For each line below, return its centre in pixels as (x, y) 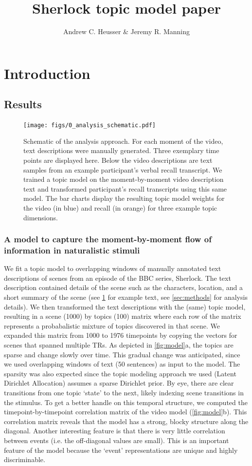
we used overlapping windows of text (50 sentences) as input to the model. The (122, 364)
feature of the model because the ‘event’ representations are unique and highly (121, 450)
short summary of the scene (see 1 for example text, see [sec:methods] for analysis (126, 297)
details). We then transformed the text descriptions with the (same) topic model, (125, 306)
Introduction (47, 73)
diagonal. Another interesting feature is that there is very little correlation (115, 431)
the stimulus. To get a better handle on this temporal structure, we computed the (126, 402)
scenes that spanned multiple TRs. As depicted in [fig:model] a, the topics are (119, 345)
